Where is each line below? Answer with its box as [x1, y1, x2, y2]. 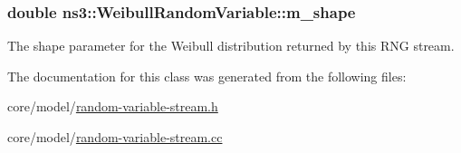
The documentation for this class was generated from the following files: [7, 66, 407, 85]
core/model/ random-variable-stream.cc [7, 128, 223, 146]
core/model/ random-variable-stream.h [7, 97, 218, 116]
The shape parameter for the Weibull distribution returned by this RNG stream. [7, 36, 455, 55]
